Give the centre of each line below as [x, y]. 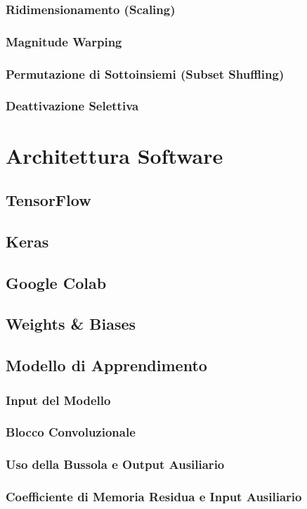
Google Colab [56, 282]
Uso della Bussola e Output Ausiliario [115, 464]
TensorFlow [48, 200]
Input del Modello [58, 400]
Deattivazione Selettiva [72, 106]
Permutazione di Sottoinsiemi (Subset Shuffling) [145, 73]
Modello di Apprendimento [106, 365]
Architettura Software [115, 155]
